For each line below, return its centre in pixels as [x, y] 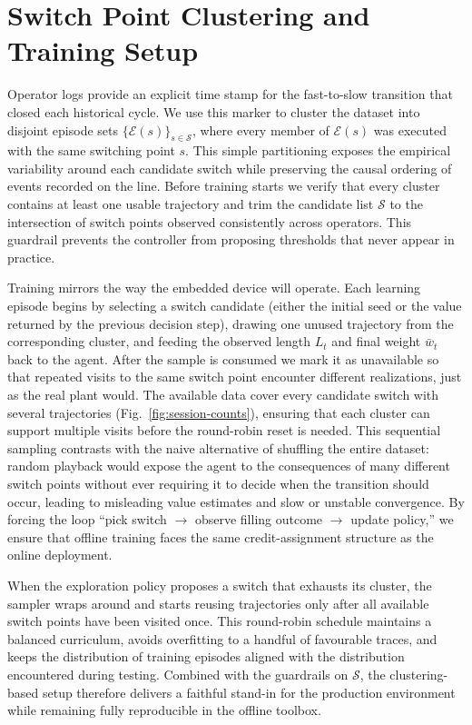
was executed [410, 129]
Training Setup [103, 50]
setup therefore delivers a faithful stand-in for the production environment [249, 692]
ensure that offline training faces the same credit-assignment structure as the [221, 536]
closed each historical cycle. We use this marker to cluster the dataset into [214, 111]
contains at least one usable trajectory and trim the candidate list [191, 204]
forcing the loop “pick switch [87, 519]
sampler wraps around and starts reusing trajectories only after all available [218, 603]
